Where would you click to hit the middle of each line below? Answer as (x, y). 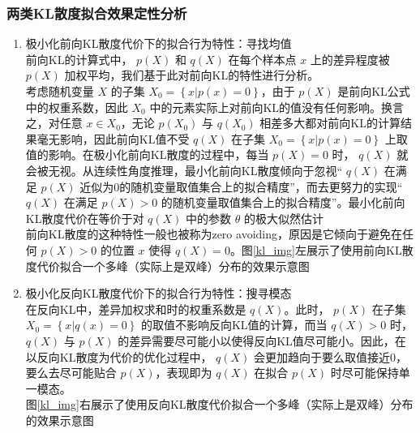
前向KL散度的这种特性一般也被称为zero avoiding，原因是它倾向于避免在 (214, 234)
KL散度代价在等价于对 (85, 218)
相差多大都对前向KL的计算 (330, 123)
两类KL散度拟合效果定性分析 (97, 13)
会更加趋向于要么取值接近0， (331, 356)
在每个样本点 (262, 59)
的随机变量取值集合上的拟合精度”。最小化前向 (283, 202)
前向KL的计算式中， (79, 59)
